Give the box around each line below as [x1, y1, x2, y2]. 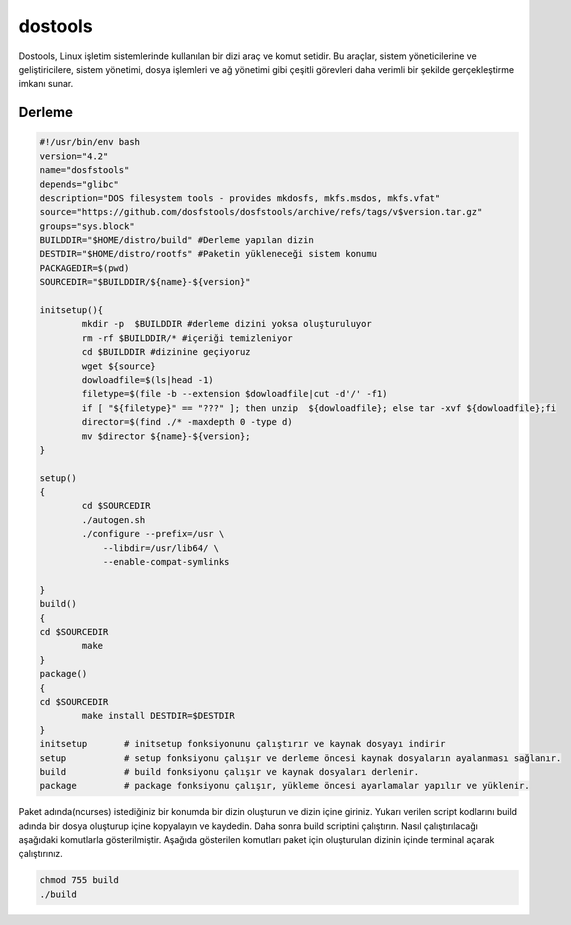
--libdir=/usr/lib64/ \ [102, 542, 220, 554]
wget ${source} [81, 360, 157, 372]
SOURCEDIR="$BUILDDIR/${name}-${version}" [39, 276, 251, 288]
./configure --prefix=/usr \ [81, 528, 225, 540]
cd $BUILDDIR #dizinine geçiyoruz [81, 346, 251, 358]
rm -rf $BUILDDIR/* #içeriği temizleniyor [81, 332, 294, 344]
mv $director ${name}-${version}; [81, 430, 251, 442]
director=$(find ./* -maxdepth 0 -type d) [81, 416, 294, 428]
